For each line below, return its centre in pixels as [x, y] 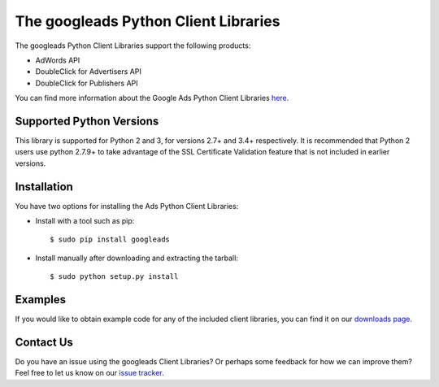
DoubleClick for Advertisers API [88, 72]
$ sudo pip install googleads [110, 239]
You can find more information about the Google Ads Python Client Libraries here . [152, 98]
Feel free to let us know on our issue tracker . [89, 373]
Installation [44, 187]
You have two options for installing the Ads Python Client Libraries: [127, 206]
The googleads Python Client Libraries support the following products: [133, 46]
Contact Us [44, 342]
